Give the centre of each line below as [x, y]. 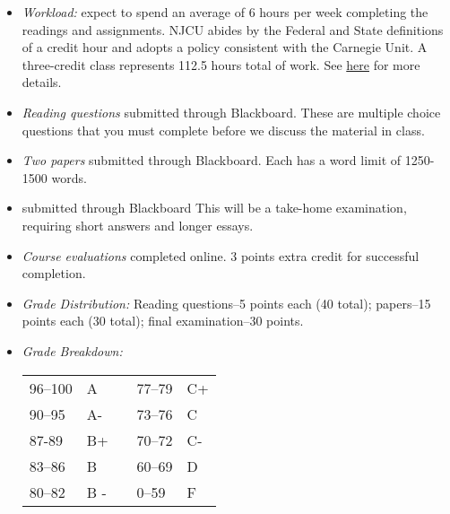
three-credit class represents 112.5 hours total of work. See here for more [221, 64]
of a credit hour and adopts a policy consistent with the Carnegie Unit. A [225, 47]
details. [42, 82]
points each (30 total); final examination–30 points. [163, 321]
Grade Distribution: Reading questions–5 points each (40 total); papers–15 [226, 303]
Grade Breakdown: [72, 350]
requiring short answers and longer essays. [138, 225]
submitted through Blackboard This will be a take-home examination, [214, 208]
